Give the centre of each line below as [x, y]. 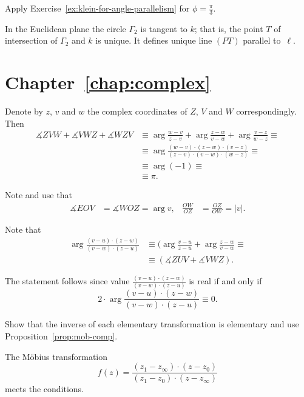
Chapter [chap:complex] [108, 82]
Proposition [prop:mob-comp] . [61, 335]
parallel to [262, 40]
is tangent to [164, 28]
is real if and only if [225, 280]
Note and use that [39, 195]
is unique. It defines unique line [154, 40]
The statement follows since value [67, 280]
